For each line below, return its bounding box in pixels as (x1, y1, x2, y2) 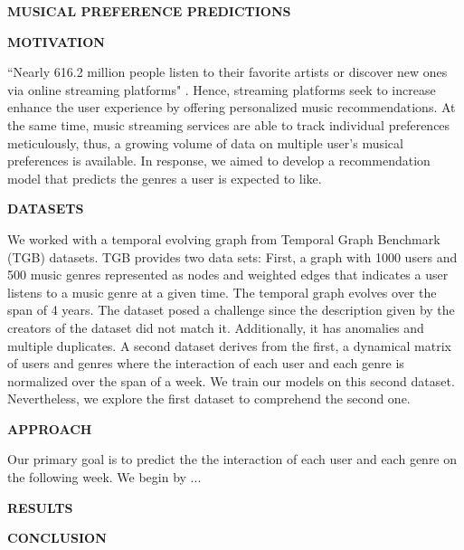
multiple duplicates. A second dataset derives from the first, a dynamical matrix (7, 336, 451, 355)
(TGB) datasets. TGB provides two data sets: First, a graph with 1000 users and (7, 247, 458, 266)
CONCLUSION (7, 528, 107, 547)
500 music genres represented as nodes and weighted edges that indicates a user (7, 265, 449, 284)
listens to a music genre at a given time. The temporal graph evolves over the (7, 282, 437, 301)
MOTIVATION (7, 32, 105, 51)
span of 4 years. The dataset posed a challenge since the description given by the (7, 300, 455, 319)
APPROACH (7, 419, 92, 438)
